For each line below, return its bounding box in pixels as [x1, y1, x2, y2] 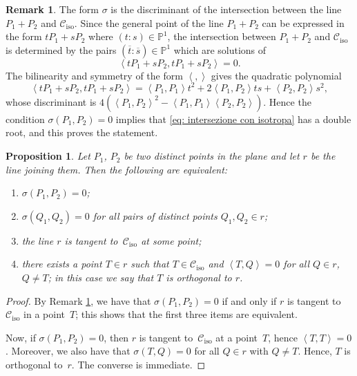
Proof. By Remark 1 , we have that [6, 293, 151, 308]
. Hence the [263, 94, 311, 109]
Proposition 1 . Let [6, 149, 90, 163]
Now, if [6, 330, 36, 344]
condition [6, 111, 45, 126]
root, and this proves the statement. [6, 125, 158, 140]
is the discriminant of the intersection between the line [110, 2, 342, 16]
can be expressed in [262, 15, 345, 30]
